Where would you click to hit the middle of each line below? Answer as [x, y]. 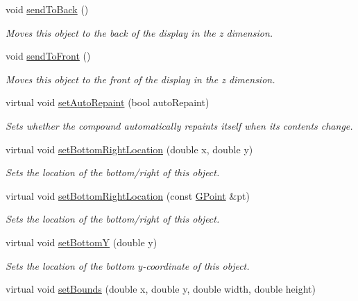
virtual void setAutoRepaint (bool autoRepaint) [108, 102]
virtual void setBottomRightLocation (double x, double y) [129, 149]
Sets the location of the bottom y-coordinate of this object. [128, 265]
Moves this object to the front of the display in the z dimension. [140, 79]
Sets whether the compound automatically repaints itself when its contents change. [179, 125]
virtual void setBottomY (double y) [82, 242]
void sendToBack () [47, 9]
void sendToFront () [48, 56]
